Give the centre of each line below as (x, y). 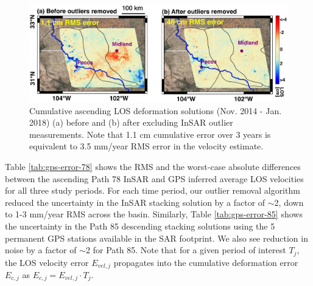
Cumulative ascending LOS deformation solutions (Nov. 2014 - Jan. (156, 110)
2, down (289, 202)
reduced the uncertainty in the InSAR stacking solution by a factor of (135, 202)
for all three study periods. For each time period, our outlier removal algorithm (153, 190)
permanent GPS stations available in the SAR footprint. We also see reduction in (156, 238)
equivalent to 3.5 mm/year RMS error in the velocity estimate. (146, 146)
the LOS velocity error (47, 262)
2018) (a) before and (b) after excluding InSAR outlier (131, 122)
